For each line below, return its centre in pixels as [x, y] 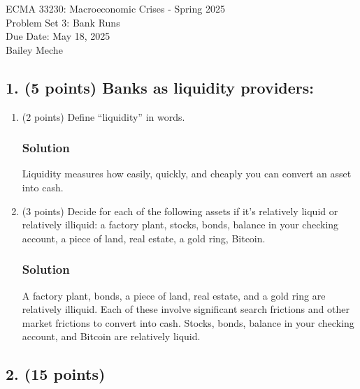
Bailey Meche [34, 49]
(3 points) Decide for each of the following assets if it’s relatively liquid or [180, 211]
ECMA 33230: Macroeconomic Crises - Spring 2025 [115, 8]
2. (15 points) [56, 374]
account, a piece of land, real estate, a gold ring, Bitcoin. [144, 238]
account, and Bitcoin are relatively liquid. [111, 336]
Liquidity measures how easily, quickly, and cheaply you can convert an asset [187, 174]
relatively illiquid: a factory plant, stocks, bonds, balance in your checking [180, 225]
